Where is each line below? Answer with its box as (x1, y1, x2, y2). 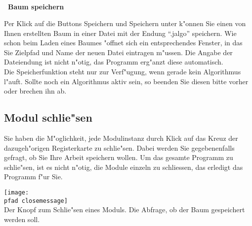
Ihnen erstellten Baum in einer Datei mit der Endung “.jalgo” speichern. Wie (4, 28, 237, 38)
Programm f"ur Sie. (4, 171, 63, 182)
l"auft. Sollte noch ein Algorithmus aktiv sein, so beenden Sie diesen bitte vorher (4, 76, 249, 86)
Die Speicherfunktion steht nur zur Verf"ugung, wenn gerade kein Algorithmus (4, 66, 241, 76)
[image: (4, 189, 29, 196)
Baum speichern (8, 1, 64, 12)
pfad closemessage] (4, 197, 68, 204)
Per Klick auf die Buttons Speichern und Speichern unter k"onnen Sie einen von (4, 18, 246, 28)
